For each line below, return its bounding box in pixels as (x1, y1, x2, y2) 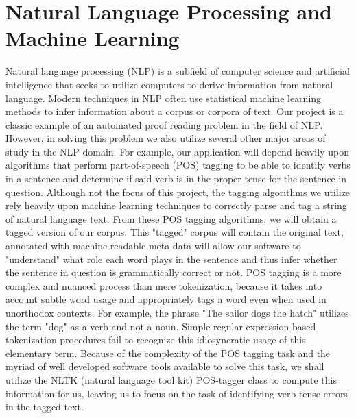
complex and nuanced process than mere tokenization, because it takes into (5, 278, 322, 293)
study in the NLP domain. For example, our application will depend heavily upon (5, 144, 349, 158)
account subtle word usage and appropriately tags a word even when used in (5, 292, 327, 306)
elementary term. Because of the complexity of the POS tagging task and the (5, 345, 331, 360)
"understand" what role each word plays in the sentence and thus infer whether (5, 251, 337, 266)
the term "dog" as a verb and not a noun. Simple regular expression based (5, 319, 316, 333)
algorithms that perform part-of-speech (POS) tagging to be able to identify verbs (5, 158, 351, 172)
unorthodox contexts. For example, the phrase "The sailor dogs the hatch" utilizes (5, 306, 349, 319)
